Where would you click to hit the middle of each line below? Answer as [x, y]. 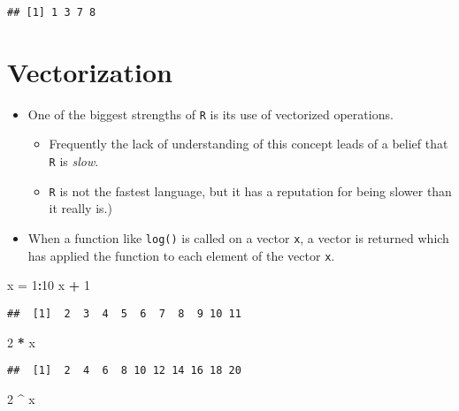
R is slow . [74, 161]
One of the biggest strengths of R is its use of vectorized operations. [210, 114]
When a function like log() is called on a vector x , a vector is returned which [238, 237]
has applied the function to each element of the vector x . [181, 255]
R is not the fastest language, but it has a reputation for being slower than [250, 190]
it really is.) [80, 208]
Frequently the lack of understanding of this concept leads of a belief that [249, 144]
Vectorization [90, 71]
